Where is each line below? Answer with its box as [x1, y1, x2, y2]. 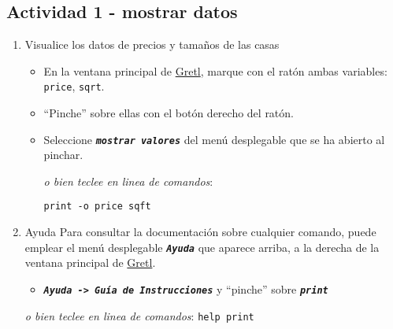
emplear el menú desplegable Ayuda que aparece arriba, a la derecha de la [24, 238, 380, 255]
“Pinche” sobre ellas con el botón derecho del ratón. [43, 105, 294, 121]
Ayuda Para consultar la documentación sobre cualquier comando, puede [24, 224, 376, 240]
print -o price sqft [43, 201, 151, 213]
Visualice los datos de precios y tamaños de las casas [24, 36, 280, 53]
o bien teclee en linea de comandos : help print [24, 307, 254, 323]
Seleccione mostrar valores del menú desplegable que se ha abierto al [43, 131, 385, 147]
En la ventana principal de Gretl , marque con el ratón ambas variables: [43, 62, 387, 79]
